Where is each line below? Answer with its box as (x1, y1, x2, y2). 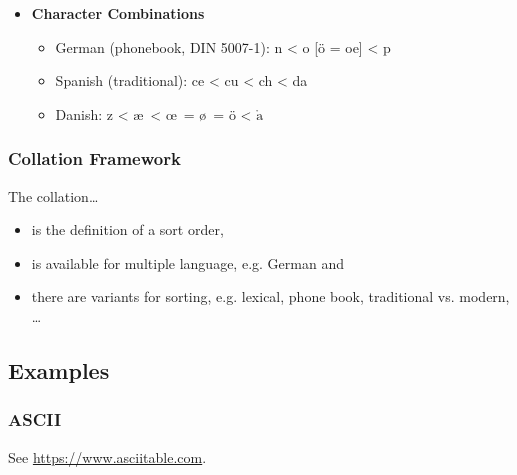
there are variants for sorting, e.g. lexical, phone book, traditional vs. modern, (31, 286, 510, 307)
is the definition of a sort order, (31, 219, 224, 240)
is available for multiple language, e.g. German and (31, 252, 344, 273)
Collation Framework (8, 146, 181, 171)
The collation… (8, 185, 99, 206)
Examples (8, 354, 110, 385)
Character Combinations (31, 3, 205, 23)
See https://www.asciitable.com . (8, 446, 207, 467)
